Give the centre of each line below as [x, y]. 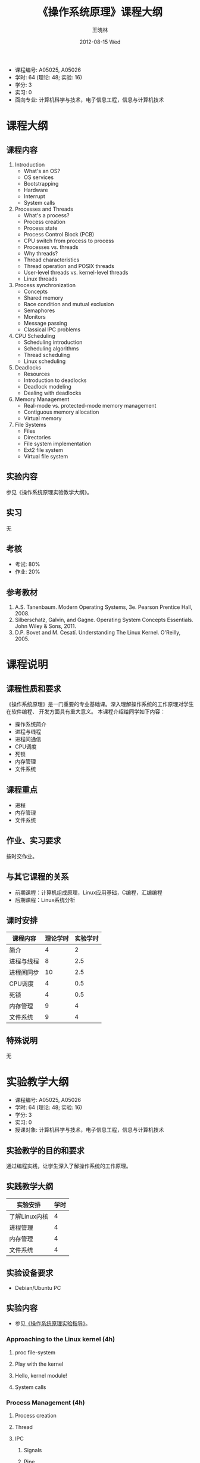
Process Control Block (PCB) [59, 234]
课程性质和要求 [34, 689]
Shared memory [43, 298]
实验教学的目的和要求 [45, 1151]
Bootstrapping [41, 183]
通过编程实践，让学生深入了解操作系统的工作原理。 [69, 1166]
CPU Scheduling [35, 335]
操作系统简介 [30, 724]
